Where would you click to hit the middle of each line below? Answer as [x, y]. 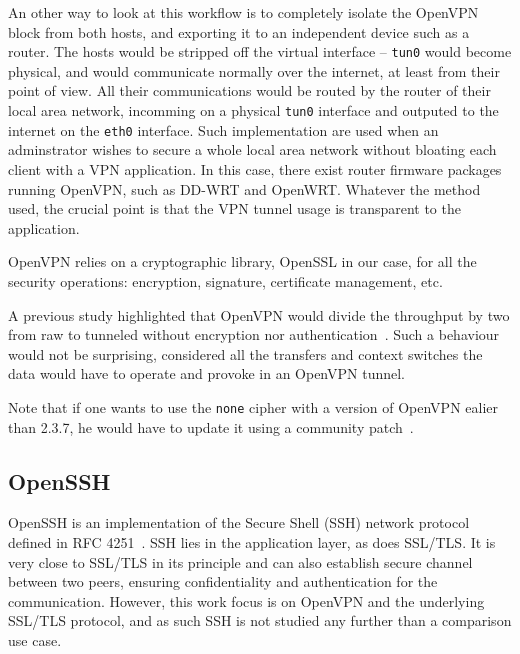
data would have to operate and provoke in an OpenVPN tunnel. [206, 373]
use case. [35, 639]
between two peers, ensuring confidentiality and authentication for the [223, 581]
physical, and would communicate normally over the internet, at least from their [254, 70]
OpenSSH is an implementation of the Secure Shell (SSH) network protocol [239, 522]
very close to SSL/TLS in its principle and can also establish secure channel [240, 561]
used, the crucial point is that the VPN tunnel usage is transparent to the [234, 208]
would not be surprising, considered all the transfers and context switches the [245, 353]
